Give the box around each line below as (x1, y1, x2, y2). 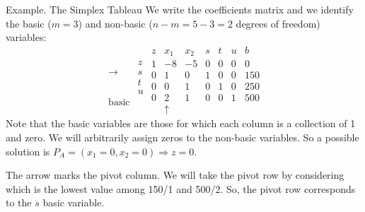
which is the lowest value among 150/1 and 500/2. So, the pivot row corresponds (6, 181, 356, 196)
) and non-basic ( (78, 16, 153, 30)
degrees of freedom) (236, 16, 320, 30)
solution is (6, 143, 50, 158)
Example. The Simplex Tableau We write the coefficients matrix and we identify (6, 2, 354, 16)
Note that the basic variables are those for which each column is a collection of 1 (6, 116, 356, 131)
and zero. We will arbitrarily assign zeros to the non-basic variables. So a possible (6, 130, 359, 145)
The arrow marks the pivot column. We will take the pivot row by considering (6, 167, 344, 182)
